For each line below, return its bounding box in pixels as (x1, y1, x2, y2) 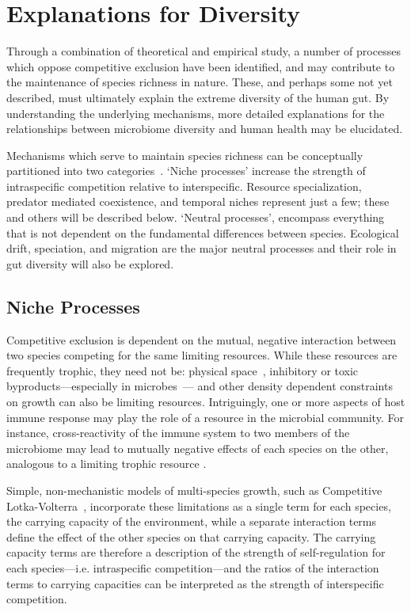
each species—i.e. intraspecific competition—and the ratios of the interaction (6, 559, 379, 576)
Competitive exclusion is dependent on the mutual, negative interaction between (6, 331, 397, 348)
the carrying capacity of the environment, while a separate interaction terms (6, 513, 377, 530)
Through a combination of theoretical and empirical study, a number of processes (6, 43, 401, 59)
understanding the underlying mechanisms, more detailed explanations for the (6, 105, 385, 121)
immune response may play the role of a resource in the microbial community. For (6, 409, 404, 425)
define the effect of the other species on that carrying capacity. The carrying (6, 528, 376, 545)
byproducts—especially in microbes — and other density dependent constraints (6, 378, 393, 394)
